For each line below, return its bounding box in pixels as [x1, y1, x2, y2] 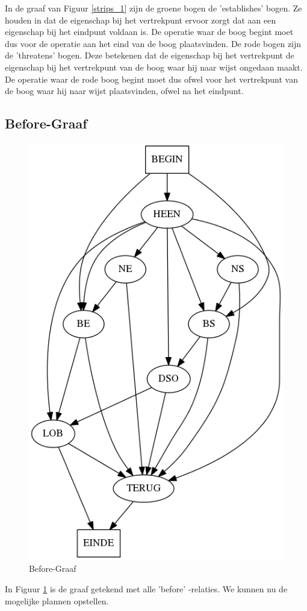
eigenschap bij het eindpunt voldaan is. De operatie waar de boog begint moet [5, 25, 294, 38]
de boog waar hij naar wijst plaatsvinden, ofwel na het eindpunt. [5, 84, 244, 97]
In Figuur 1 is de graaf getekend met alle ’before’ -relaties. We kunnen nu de [5, 582, 288, 595]
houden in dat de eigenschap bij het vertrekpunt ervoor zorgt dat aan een [5, 13, 276, 26]
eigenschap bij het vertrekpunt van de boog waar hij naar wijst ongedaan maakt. [5, 60, 303, 73]
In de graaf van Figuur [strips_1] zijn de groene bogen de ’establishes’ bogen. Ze [5, 2, 302, 14]
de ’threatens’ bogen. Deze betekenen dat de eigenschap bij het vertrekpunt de [5, 49, 294, 62]
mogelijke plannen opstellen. [5, 594, 109, 607]
